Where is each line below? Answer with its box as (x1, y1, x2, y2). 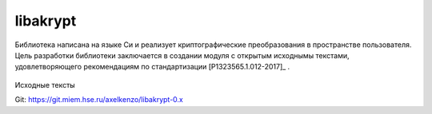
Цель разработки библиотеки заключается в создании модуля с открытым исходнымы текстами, (14, 50, 350, 60)
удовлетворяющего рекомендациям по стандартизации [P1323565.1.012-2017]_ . (14, 62, 290, 72)
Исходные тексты (14, 80, 75, 89)
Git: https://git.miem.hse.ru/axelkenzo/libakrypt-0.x (14, 95, 183, 104)
